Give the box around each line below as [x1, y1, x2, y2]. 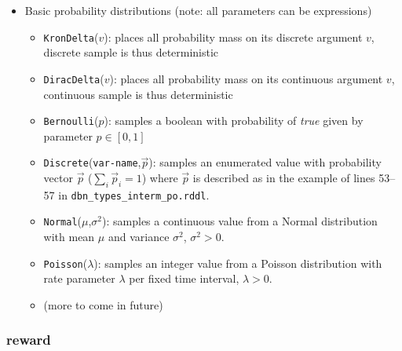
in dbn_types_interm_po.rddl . [58, 186, 210, 203]
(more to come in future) [43, 296, 163, 313]
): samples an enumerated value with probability [148, 154, 382, 170]
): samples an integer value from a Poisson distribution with [93, 254, 382, 271]
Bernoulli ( [43, 112, 99, 129]
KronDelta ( [43, 28, 99, 45]
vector [43, 170, 73, 185]
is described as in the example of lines [192, 170, 375, 185]
